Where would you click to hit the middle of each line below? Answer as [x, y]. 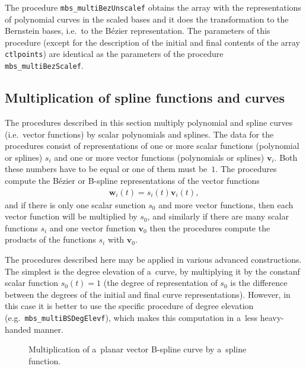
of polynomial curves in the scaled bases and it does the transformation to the [147, 19]
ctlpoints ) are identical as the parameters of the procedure [114, 54]
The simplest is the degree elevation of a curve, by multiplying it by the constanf [152, 271]
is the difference [259, 283]
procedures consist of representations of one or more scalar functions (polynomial [152, 146]
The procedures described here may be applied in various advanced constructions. [153, 259]
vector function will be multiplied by [71, 216]
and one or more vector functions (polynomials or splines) [159, 157]
